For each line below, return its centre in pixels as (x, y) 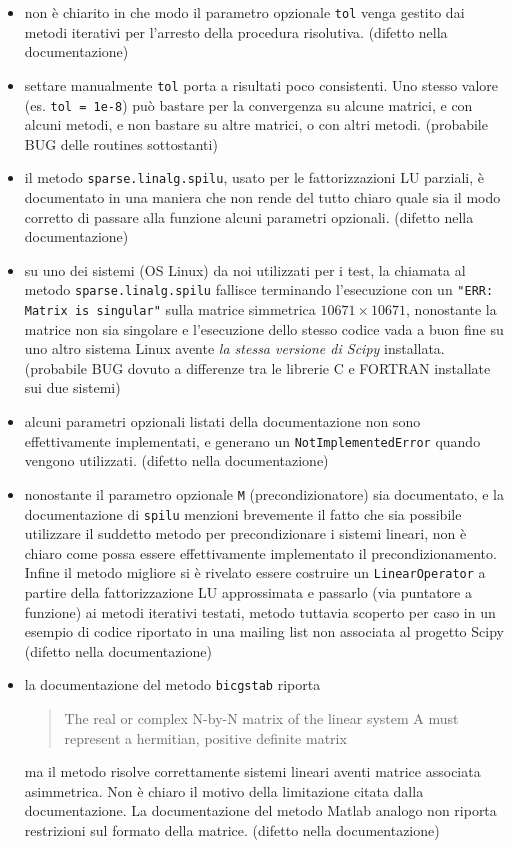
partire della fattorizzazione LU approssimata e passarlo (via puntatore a (248, 592)
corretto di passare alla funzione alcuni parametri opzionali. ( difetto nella (249, 216)
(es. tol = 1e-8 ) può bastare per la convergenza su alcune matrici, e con (248, 104)
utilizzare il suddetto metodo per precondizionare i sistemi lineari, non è (245, 533)
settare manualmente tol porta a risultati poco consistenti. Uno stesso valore (261, 84)
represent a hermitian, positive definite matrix (205, 737)
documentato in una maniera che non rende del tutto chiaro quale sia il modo (262, 197)
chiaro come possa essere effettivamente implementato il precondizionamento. (260, 552)
